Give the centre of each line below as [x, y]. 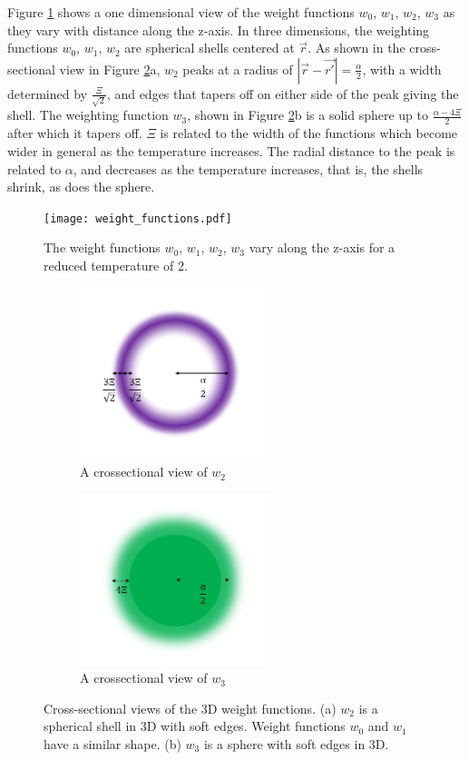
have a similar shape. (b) [112, 744]
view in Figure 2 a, [110, 69]
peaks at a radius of [238, 69]
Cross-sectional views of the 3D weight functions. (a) [190, 708]
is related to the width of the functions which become [309, 133]
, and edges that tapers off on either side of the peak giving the [283, 93]
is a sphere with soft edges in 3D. [296, 744]
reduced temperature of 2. [116, 265]
